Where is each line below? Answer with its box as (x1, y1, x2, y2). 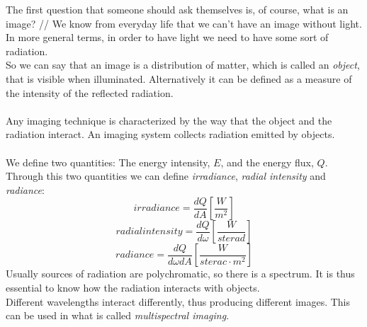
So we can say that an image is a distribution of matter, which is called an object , (6, 57, 360, 72)
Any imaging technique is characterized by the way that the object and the (6, 113, 332, 127)
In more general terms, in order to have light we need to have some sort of (6, 30, 329, 45)
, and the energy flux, (220, 154, 314, 169)
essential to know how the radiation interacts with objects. (6, 280, 260, 294)
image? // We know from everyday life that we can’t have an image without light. (6, 16, 362, 30)
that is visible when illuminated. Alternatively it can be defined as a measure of (6, 71, 352, 86)
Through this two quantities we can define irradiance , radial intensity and (6, 168, 326, 183)
